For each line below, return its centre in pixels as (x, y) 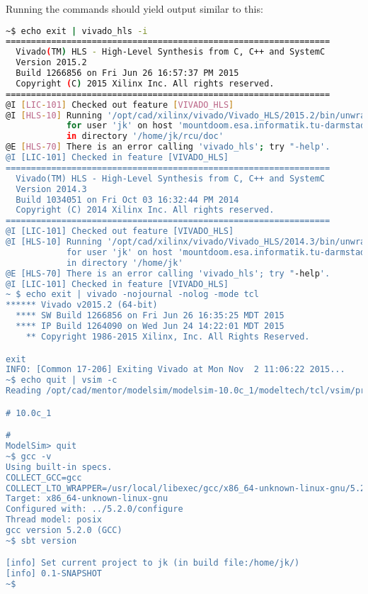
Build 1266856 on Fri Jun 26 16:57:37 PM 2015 (127, 73)
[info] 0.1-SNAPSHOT (54, 574)
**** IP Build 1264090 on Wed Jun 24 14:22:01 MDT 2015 (150, 326)
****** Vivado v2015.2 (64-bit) (82, 305)
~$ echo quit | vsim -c (62, 380)
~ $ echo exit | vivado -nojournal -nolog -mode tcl (132, 295)
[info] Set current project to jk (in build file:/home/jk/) (153, 563)
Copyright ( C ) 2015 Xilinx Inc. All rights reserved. (145, 83)
